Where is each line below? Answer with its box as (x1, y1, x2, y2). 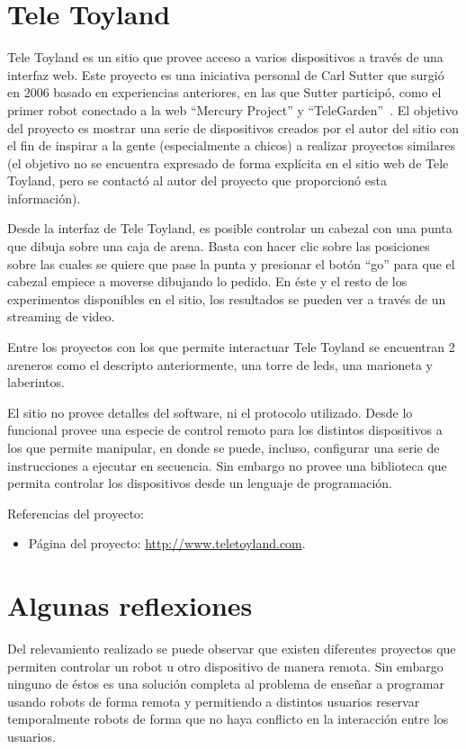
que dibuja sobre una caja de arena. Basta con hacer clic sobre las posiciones (7, 237, 430, 256)
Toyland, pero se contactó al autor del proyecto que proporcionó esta (7, 171, 387, 190)
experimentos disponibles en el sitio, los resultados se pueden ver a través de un (7, 289, 446, 308)
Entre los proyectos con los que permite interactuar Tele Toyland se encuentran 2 (7, 338, 455, 356)
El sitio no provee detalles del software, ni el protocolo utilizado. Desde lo (7, 402, 413, 421)
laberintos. (7, 373, 65, 392)
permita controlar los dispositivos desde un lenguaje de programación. (7, 474, 392, 492)
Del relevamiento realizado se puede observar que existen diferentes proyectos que (7, 639, 456, 658)
